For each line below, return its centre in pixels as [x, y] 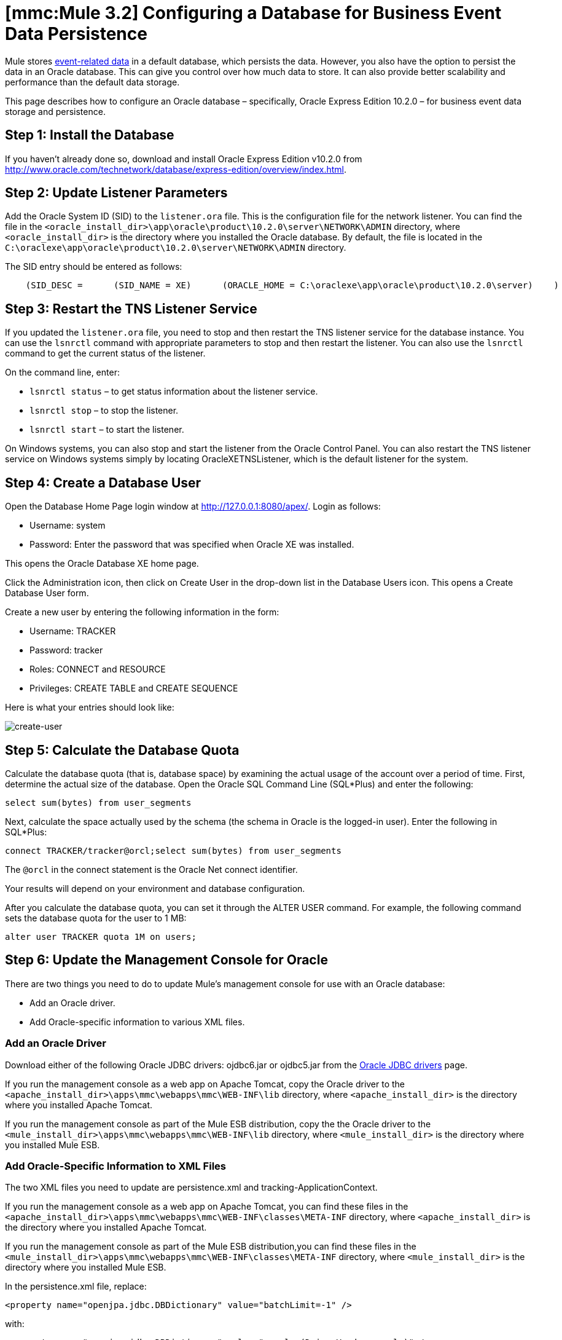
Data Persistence [76, 34]
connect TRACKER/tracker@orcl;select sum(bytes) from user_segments [173, 850]
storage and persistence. [55, 111]
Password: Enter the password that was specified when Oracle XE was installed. [192, 545]
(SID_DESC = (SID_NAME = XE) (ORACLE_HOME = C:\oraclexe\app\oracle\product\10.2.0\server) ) [292, 286]
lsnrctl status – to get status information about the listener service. [174, 392]
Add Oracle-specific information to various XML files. [137, 1022]
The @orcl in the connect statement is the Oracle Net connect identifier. [151, 869]
